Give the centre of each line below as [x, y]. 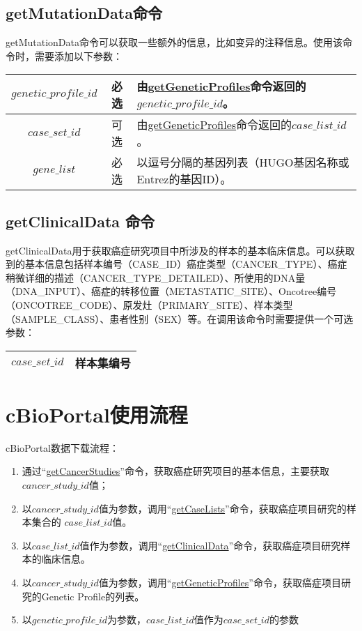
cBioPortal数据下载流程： [62, 447]
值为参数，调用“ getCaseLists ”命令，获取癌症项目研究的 [222, 508]
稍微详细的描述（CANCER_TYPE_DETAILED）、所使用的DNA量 [156, 277]
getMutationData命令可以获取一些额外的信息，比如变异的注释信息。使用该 [174, 42]
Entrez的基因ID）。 [184, 179]
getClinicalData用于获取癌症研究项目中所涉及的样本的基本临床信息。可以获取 [180, 250]
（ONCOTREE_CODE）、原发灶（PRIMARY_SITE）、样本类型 [149, 304]
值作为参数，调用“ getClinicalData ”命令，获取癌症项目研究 [210, 545]
